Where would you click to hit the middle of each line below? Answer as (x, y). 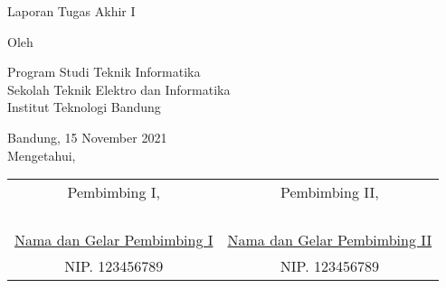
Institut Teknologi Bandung (84, 107)
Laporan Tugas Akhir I (71, 11)
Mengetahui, (42, 155)
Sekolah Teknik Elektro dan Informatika (119, 89)
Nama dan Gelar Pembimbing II (330, 240)
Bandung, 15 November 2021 (87, 137)
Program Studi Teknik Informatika (104, 72)
